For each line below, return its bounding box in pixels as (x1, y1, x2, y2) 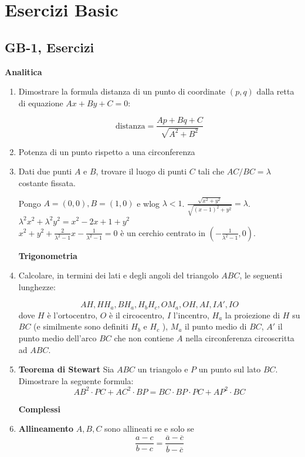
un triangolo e (137, 363, 188, 375)
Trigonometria (18, 249, 77, 261)
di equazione (18, 96, 63, 109)
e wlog (137, 197, 160, 209)
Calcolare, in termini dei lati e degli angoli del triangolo (18, 269, 219, 281)
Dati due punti (18, 165, 72, 177)
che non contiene (114, 331, 174, 344)
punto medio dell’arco (18, 331, 97, 344)
